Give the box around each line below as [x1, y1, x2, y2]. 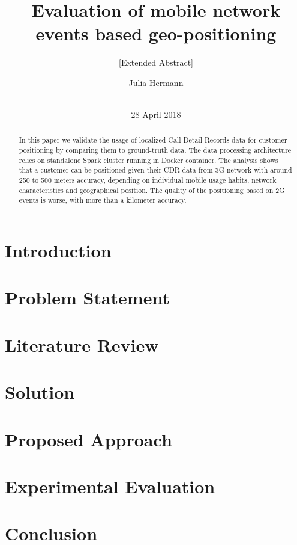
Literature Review [5, 332, 159, 357]
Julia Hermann [128, 76, 184, 88]
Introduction [5, 238, 112, 263]
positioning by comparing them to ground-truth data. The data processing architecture [19, 145, 292, 155]
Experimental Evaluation [5, 473, 215, 498]
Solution [5, 380, 75, 404]
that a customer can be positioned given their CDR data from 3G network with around [19, 165, 292, 175]
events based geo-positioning [35, 21, 277, 46]
